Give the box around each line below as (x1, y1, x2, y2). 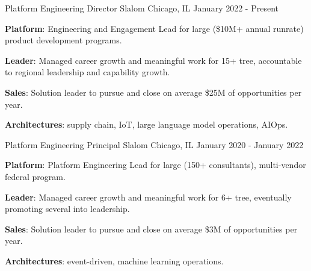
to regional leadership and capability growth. (5, 66, 170, 78)
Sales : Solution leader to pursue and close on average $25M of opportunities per (5, 86, 302, 98)
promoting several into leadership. (5, 202, 130, 215)
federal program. (5, 170, 66, 182)
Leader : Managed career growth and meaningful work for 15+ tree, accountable (5, 54, 302, 66)
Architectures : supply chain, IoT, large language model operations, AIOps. (5, 118, 288, 131)
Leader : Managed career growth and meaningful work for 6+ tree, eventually (5, 190, 292, 203)
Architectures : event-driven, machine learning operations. (5, 254, 224, 267)
